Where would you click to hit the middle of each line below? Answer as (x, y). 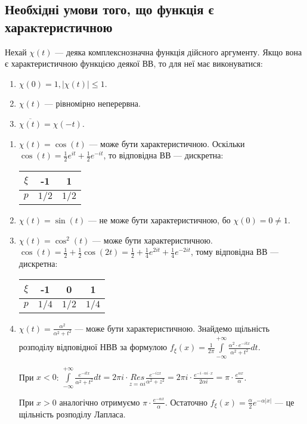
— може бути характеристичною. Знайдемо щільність (172, 328)
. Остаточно (186, 402)
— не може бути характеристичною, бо (159, 219)
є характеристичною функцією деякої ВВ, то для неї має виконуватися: (134, 63)
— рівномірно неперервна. (92, 103)
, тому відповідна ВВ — (235, 252)
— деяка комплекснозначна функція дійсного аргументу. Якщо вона (179, 52)
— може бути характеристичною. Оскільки (167, 143)
